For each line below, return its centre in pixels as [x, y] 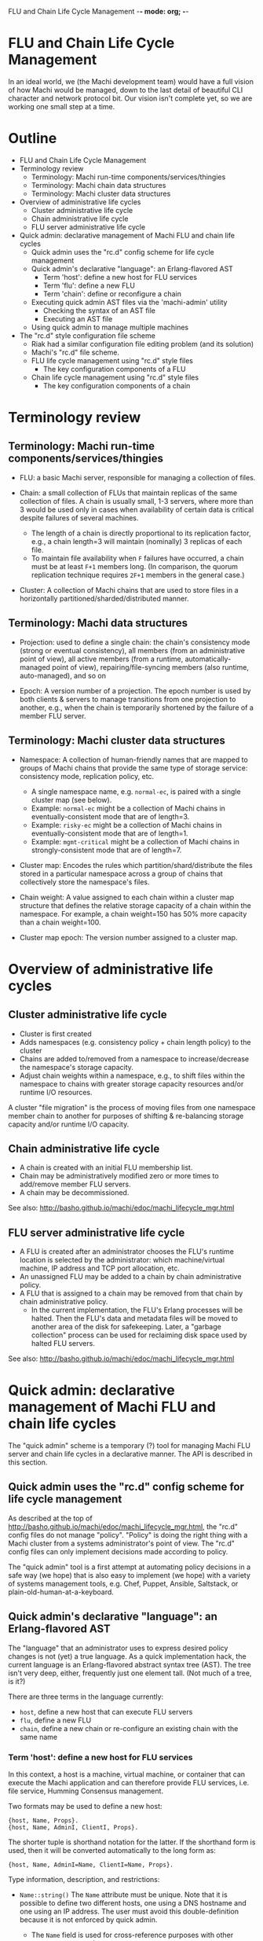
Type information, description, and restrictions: [84, 1879]
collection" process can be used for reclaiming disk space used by [139, 1335]
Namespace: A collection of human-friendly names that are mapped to [134, 759]
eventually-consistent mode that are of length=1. [110, 833]
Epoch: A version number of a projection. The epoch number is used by [135, 690]
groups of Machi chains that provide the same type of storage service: [133, 768]
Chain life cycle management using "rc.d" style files [115, 377]
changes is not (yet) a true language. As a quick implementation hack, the [127, 1656]
